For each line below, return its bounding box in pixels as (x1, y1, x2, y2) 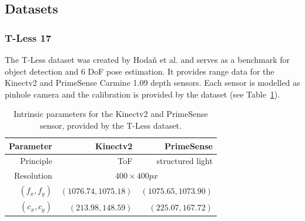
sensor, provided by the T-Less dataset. (39, 119, 182, 131)
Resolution (14, 169, 52, 182)
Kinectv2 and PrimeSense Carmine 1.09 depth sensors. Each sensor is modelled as (5, 76, 300, 89)
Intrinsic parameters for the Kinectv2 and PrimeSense (14, 108, 208, 120)
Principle (20, 155, 52, 167)
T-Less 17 (5, 30, 52, 45)
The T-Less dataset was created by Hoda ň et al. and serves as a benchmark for (5, 53, 290, 65)
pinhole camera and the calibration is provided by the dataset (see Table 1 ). (5, 88, 280, 100)
